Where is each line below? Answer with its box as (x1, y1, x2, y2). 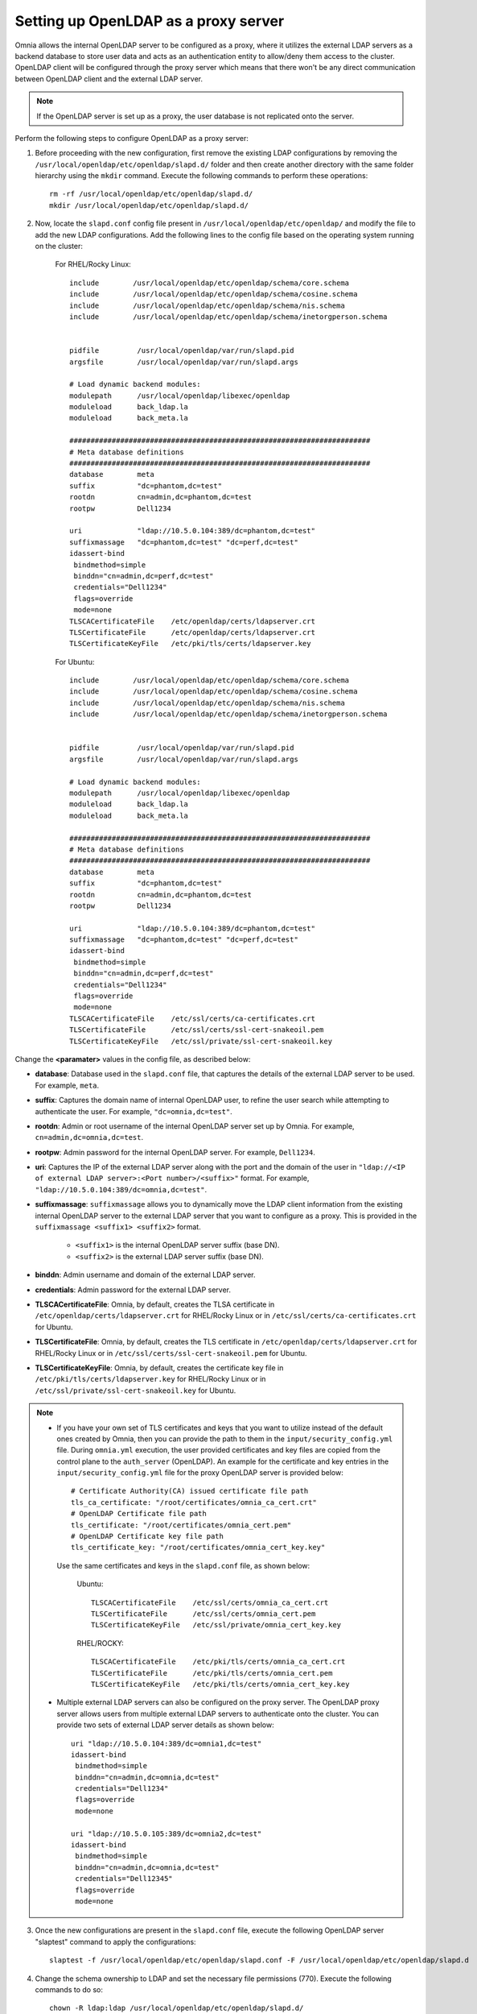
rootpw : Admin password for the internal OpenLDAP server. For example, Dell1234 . (35, 1147, 315, 1157)
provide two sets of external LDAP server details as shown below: (56, 1720, 274, 1730)
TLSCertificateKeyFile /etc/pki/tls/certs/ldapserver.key (69, 639, 311, 649)
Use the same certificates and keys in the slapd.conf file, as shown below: (56, 1560, 310, 1570)
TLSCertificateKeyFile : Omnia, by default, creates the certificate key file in (35, 1362, 284, 1373)
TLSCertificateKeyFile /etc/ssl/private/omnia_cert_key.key (91, 1620, 342, 1630)
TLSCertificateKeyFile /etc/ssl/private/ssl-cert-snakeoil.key (69, 1036, 333, 1046)
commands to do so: (35, 1984, 104, 1994)
